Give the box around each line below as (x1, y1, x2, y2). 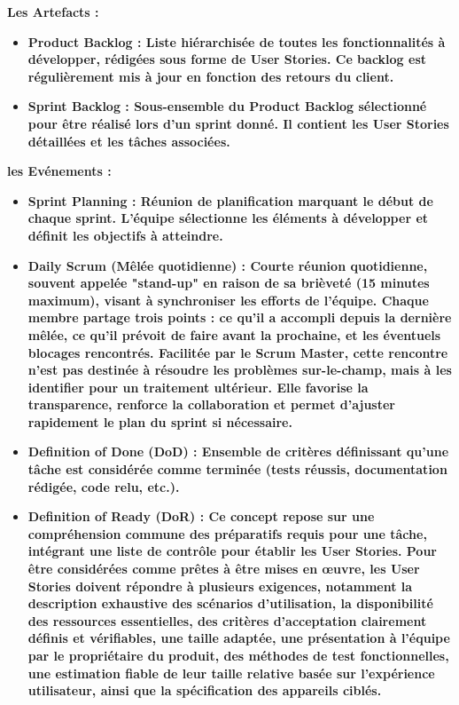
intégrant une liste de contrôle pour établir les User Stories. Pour (27, 542, 437, 560)
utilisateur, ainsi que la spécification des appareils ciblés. (27, 681, 382, 700)
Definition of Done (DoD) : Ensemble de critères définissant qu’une (27, 442, 449, 461)
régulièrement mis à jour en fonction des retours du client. (27, 67, 394, 85)
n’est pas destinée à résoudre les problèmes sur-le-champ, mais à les (27, 360, 452, 379)
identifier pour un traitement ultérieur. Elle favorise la (27, 377, 369, 396)
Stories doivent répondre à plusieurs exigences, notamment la (27, 576, 413, 595)
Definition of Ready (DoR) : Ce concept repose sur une (27, 507, 375, 526)
